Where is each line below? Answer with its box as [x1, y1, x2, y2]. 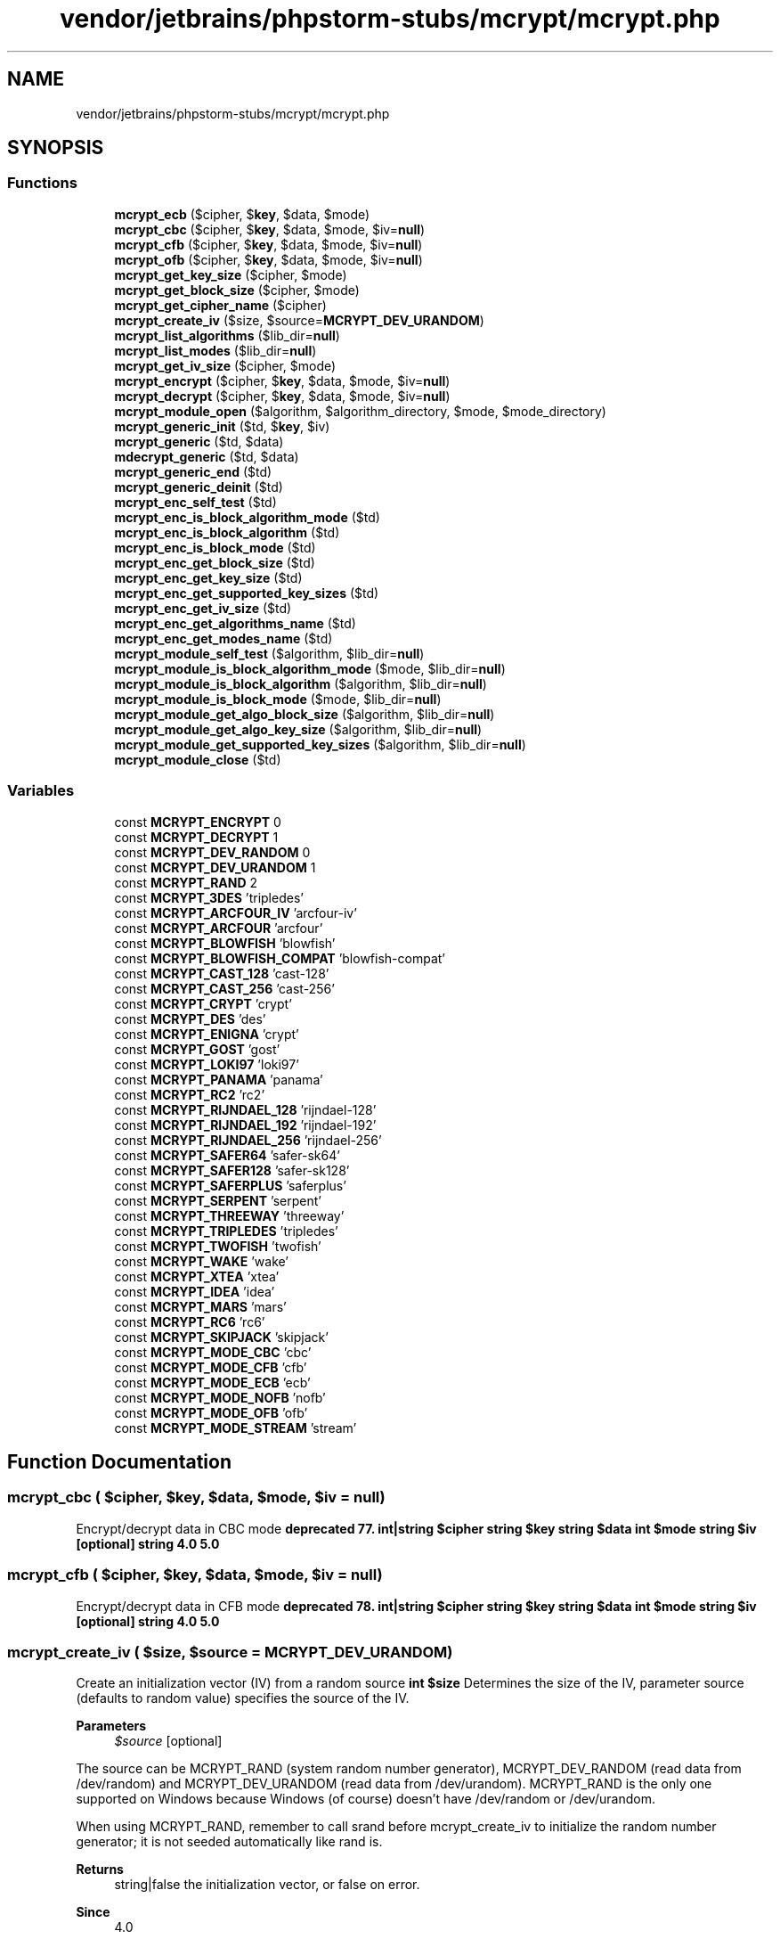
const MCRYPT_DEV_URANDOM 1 [114, 859, 316, 875]
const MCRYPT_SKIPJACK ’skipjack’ [114, 1329, 329, 1345]
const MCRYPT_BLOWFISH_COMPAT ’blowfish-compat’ [114, 950, 445, 966]
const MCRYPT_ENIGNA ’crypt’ [114, 1026, 299, 1042]
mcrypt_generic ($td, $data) [114, 433, 284, 449]
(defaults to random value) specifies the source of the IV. [76, 1690, 410, 1706]
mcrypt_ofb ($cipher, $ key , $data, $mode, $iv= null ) [114, 251, 423, 267]
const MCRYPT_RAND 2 [114, 874, 258, 890]
